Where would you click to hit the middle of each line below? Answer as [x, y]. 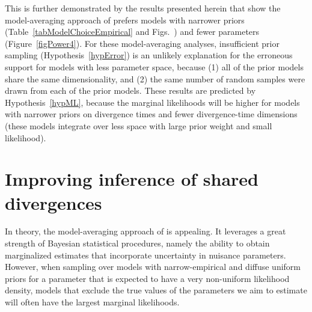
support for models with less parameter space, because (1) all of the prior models [154, 66]
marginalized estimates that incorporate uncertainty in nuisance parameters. [145, 255]
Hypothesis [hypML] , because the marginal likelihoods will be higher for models [152, 102]
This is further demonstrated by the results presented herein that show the [143, 8]
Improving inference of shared [132, 179]
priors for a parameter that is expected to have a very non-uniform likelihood [147, 278]
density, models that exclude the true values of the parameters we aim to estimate [156, 290]
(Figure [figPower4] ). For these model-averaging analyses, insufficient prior [142, 43]
